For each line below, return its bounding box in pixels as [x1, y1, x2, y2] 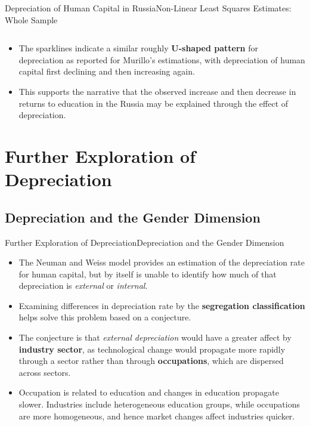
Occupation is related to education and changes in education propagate [18, 386, 279, 399]
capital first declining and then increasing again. [18, 65, 195, 78]
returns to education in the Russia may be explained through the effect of [18, 97, 289, 109]
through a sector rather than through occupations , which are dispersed [18, 354, 284, 367]
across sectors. [18, 366, 71, 378]
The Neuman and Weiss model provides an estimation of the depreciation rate [18, 256, 305, 268]
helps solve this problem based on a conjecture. [18, 311, 191, 323]
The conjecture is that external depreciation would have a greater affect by [18, 331, 292, 344]
